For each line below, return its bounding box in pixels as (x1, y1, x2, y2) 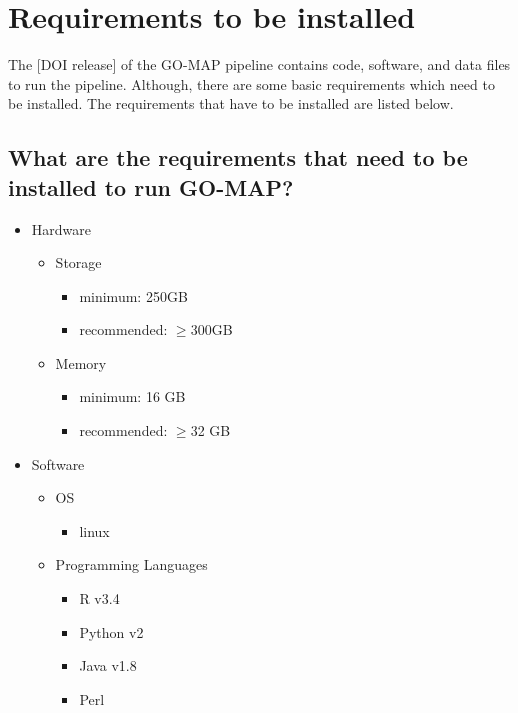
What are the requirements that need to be (8, 142, 468, 173)
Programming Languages (55, 554, 208, 575)
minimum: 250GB (79, 285, 188, 306)
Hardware (31, 218, 91, 239)
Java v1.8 (79, 655, 137, 676)
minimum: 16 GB (79, 386, 186, 407)
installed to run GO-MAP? (8, 171, 294, 202)
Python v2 (79, 621, 144, 642)
